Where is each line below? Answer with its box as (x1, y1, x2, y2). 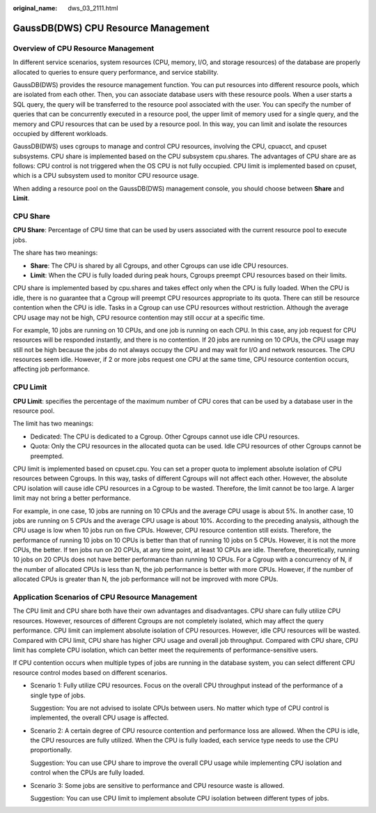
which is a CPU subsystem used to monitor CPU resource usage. (13, 172, 199, 180)
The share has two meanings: (13, 248, 98, 257)
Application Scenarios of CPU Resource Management (13, 593, 198, 602)
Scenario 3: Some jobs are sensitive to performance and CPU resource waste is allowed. (30, 781, 285, 789)
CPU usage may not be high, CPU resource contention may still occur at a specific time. (13, 313, 265, 321)
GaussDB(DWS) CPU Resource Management (13, 22, 210, 34)
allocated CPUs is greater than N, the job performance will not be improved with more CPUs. (13, 575, 279, 584)
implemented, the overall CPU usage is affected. (30, 713, 169, 722)
